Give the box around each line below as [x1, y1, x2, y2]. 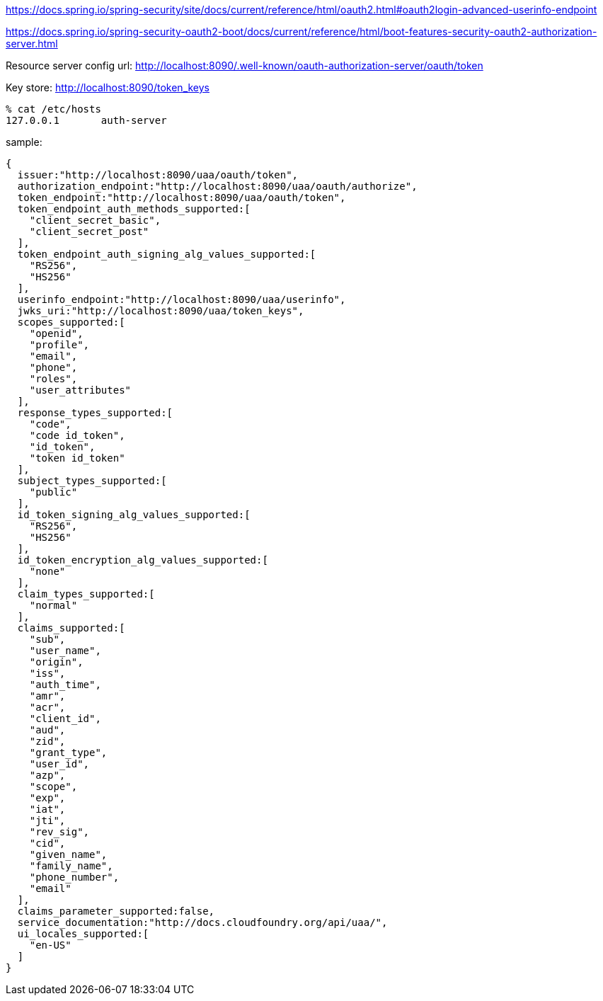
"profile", [29, 339, 90, 350]
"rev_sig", [29, 826, 90, 837]
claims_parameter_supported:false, [17, 905, 215, 917]
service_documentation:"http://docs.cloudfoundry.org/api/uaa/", [17, 917, 388, 928]
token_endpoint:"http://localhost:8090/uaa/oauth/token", [17, 192, 346, 203]
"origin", [29, 656, 84, 668]
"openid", [29, 328, 84, 339]
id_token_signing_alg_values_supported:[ [17, 509, 251, 520]
